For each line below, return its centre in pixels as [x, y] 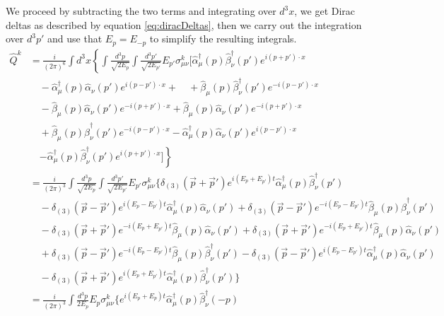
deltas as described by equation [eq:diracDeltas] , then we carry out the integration [184, 24]
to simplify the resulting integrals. [223, 39]
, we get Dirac [325, 11]
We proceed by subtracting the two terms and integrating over [141, 11]
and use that [75, 39]
